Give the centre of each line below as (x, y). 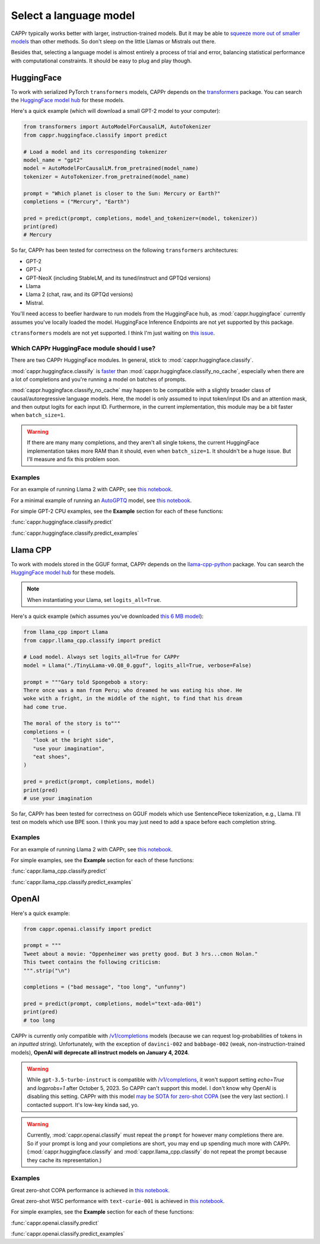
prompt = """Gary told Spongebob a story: (86, 682)
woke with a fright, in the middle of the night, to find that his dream (133, 699)
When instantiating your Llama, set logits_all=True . (94, 599)
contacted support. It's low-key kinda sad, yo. (83, 1104)
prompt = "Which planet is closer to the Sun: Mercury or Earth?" (122, 193)
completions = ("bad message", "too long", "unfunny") (105, 987)
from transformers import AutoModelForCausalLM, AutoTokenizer (117, 127)
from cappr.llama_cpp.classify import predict (92, 640)
